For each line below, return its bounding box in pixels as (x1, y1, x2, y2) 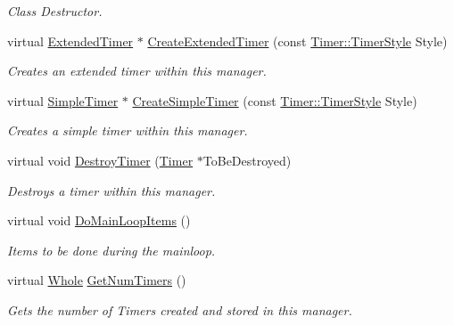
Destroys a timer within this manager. (7, 181, 216, 199)
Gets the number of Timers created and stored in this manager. (7, 300, 352, 319)
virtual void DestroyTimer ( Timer (7, 150, 194, 169)
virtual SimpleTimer (7, 91, 119, 110)
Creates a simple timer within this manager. (7, 121, 248, 140)
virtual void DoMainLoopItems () (7, 211, 191, 230)
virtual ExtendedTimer (7, 31, 134, 50)
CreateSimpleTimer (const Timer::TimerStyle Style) (132, 91, 417, 110)
